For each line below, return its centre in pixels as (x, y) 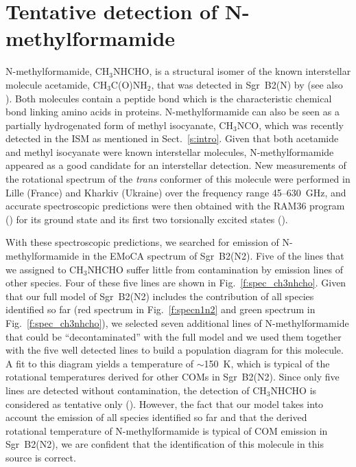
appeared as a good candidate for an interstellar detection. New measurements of (176, 165)
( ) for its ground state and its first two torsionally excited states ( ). (147, 219)
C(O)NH (129, 84)
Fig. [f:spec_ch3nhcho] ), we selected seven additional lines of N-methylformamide (177, 323)
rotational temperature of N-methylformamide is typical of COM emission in (167, 430)
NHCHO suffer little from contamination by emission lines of (215, 269)
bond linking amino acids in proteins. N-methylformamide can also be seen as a (173, 112)
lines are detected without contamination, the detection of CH (136, 390)
